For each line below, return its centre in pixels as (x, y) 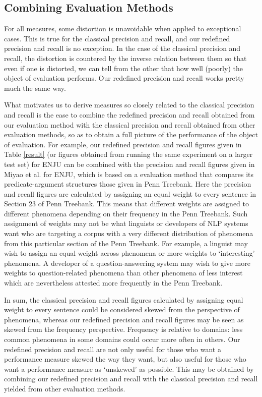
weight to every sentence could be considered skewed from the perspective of (122, 309)
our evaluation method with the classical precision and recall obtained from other (130, 124)
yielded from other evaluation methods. (65, 388)
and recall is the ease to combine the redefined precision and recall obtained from (129, 114)
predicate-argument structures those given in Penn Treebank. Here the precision (128, 184)
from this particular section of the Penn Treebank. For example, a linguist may (126, 243)
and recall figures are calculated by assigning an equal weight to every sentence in (130, 193)
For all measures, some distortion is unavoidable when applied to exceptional (123, 29)
